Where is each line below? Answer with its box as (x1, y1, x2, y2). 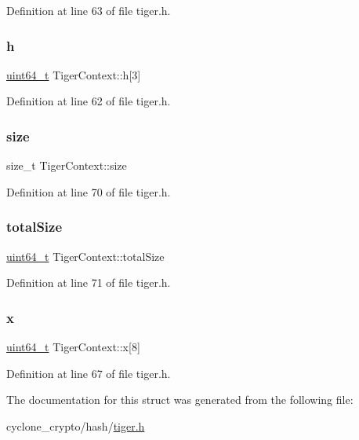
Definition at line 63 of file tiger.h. (6, 2, 171, 18)
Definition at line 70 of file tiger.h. (6, 183, 171, 200)
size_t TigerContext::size (6, 157, 127, 174)
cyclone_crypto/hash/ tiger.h (6, 417, 145, 434)
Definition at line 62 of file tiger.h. (6, 93, 171, 109)
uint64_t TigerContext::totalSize (6, 247, 165, 264)
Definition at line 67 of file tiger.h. (6, 365, 171, 381)
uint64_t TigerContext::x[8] (6, 339, 140, 355)
